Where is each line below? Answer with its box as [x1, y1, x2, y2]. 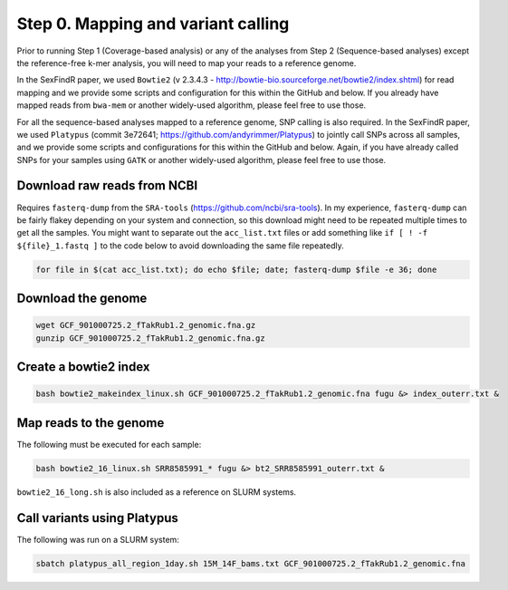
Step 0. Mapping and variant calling [16, 14, 290, 34]
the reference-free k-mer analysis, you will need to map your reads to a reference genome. [16, 57, 357, 68]
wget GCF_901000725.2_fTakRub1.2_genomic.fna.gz [35, 320, 256, 331]
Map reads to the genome [16, 415, 165, 430]
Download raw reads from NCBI [16, 178, 198, 194]
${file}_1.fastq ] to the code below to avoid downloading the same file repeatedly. [16, 240, 344, 251]
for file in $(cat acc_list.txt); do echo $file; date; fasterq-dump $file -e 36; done [35, 264, 437, 275]
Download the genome [16, 291, 148, 306]
